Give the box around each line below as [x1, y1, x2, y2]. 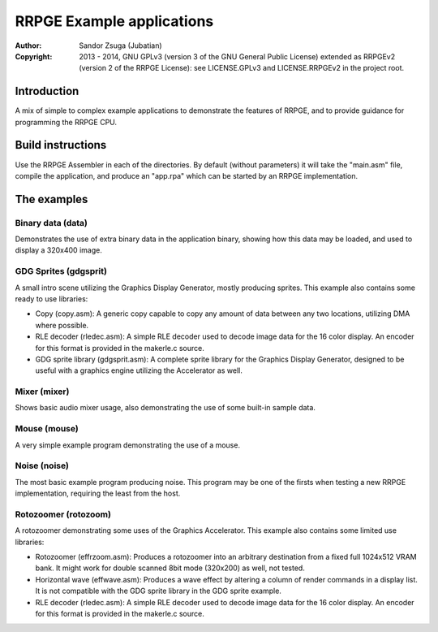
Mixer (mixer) [15, 386, 70, 397]
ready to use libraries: [15, 294, 88, 304]
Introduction [15, 84, 79, 98]
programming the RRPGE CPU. [15, 117, 118, 127]
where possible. [35, 320, 89, 330]
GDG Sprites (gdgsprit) [15, 266, 107, 277]
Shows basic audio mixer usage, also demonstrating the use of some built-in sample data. [15, 403, 316, 413]
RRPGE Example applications [15, 12, 214, 30]
